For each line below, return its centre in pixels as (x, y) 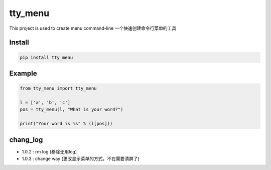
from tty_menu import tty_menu (58, 89)
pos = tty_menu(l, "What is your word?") (72, 110)
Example (23, 73)
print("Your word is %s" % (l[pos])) (66, 124)
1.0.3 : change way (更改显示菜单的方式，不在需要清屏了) (81, 158)
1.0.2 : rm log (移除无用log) (49, 151)
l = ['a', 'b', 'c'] (45, 102)
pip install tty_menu (46, 57)
